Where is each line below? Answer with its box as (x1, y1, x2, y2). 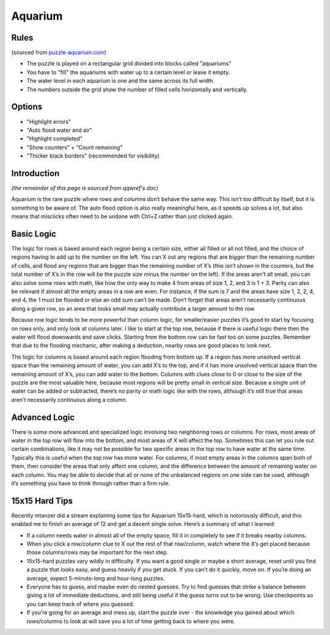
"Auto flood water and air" (26, 126, 92, 134)
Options (11, 102, 43, 112)
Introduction (11, 168, 60, 178)
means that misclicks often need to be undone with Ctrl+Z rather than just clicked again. (11, 213, 233, 220)
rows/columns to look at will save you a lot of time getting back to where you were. (26, 617, 235, 625)
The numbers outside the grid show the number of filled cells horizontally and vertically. (26, 86, 248, 93)
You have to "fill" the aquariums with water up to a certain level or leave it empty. (26, 68, 230, 76)
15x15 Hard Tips (11, 495, 73, 506)
